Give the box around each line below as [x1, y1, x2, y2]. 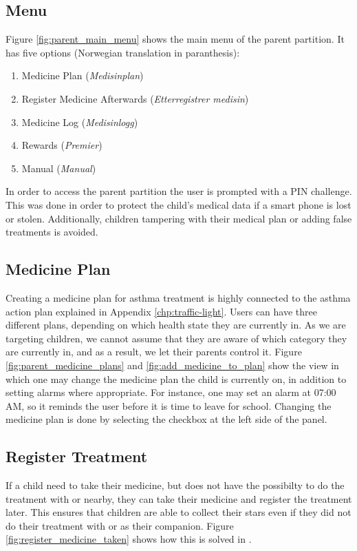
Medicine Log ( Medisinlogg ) [21, 114, 138, 129]
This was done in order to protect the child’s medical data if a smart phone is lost [6, 197, 351, 211]
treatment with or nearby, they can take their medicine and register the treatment [6, 491, 352, 506]
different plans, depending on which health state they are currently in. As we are [6, 318, 346, 332]
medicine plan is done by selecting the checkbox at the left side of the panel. [6, 412, 327, 426]
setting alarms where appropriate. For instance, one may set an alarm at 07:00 [6, 385, 336, 399]
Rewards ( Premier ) [21, 138, 102, 152]
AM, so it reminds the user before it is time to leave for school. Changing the [6, 398, 332, 413]
